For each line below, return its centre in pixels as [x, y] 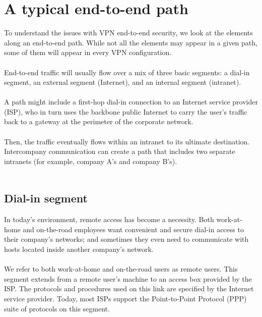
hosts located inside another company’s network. [79, 249]
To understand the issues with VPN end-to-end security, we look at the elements [128, 33]
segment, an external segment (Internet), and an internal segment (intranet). [123, 82]
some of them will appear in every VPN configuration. [88, 52]
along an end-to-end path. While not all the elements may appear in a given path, [131, 42]
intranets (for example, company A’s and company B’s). [91, 161]
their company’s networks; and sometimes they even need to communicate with [126, 239]
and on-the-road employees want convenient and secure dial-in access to [133, 229]
